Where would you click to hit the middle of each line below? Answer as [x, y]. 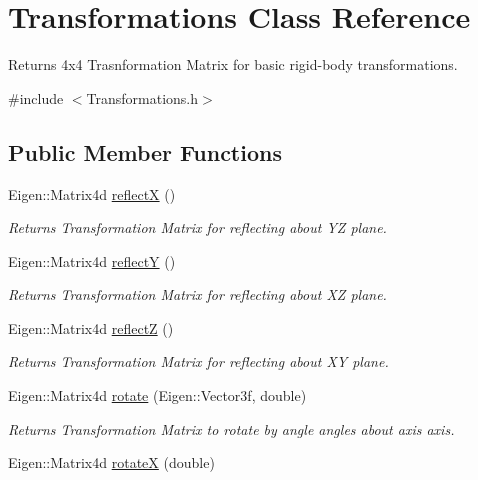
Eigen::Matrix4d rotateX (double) [111, 462]
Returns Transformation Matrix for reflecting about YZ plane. [197, 227]
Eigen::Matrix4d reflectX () [92, 193]
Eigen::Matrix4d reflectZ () [91, 327]
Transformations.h [142, 97]
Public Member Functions [145, 151]
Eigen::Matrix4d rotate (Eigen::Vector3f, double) [157, 395]
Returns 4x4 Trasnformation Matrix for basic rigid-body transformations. [233, 64]
